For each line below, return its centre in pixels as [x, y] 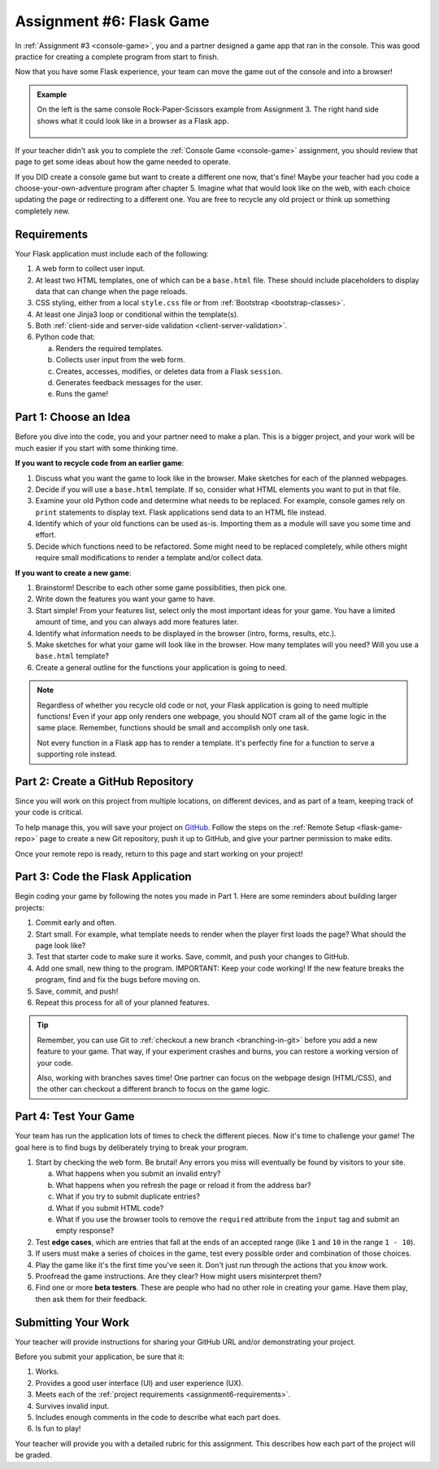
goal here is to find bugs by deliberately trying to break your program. [132, 1147]
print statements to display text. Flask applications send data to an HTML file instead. [181, 512]
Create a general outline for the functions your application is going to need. [161, 667]
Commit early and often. [76, 923]
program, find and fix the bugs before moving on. [118, 980]
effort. [46, 535]
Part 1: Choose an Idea [73, 417]
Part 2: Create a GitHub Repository [104, 781]
